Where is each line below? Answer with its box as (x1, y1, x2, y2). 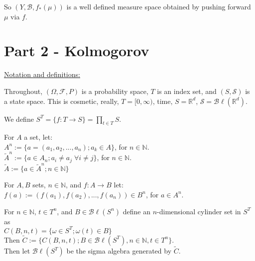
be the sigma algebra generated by (66, 246, 172, 256)
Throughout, (4, 86, 43, 96)
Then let (4, 246, 30, 256)
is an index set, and (157, 86, 217, 96)
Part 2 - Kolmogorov (4, 40, 149, 61)
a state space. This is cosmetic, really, (4, 95, 119, 106)
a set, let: (24, 132, 53, 142)
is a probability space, (81, 86, 148, 96)
